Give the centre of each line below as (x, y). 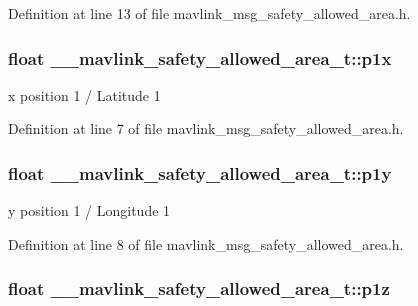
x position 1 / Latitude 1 (84, 94)
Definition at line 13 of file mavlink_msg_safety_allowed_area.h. (209, 13)
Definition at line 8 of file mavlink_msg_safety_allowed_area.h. (206, 243)
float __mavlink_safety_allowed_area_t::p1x (200, 57)
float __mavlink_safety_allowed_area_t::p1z (199, 288)
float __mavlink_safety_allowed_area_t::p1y (200, 172)
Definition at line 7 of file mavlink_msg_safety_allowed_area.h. (206, 128)
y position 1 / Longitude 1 (89, 210)
